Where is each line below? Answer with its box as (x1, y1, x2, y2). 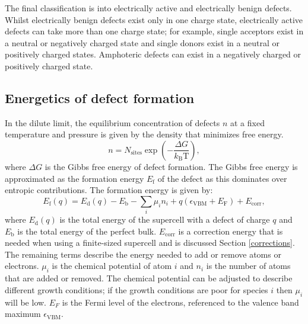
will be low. (5, 296, 46, 308)
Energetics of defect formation (5, 88, 195, 107)
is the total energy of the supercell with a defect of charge (59, 213, 270, 226)
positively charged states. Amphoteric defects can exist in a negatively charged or (5, 48, 301, 60)
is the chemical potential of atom (52, 259, 172, 272)
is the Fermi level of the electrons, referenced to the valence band (62, 296, 299, 308)
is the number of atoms (206, 259, 291, 272)
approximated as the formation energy (5, 172, 144, 184)
